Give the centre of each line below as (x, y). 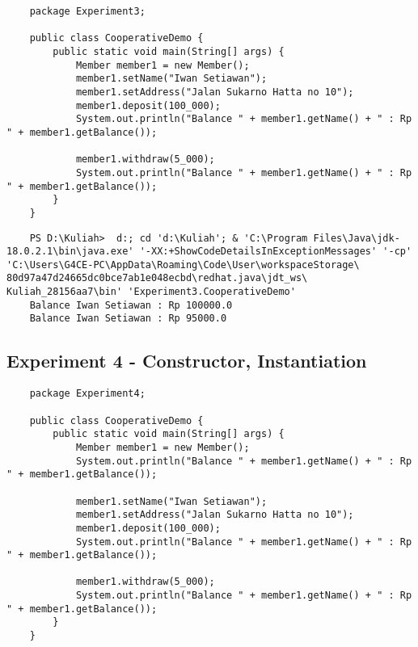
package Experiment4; (87, 394)
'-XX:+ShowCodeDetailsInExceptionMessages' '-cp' (276, 252)
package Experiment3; (87, 11)
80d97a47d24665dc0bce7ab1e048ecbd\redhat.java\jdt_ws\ (157, 278)
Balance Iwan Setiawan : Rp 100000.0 (131, 305)
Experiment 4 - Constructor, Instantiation (187, 361)
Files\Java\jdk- (357, 238)
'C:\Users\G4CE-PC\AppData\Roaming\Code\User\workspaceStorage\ (183, 265)
